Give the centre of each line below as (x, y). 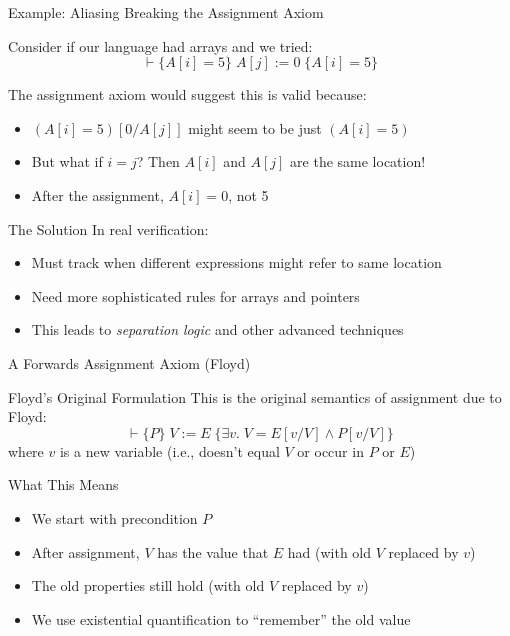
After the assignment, (97, 194)
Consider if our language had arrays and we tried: (160, 45)
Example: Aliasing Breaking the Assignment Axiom (166, 12)
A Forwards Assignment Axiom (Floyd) (129, 362)
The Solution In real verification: (108, 228)
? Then (158, 161)
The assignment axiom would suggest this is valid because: (187, 94)
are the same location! (358, 161)
